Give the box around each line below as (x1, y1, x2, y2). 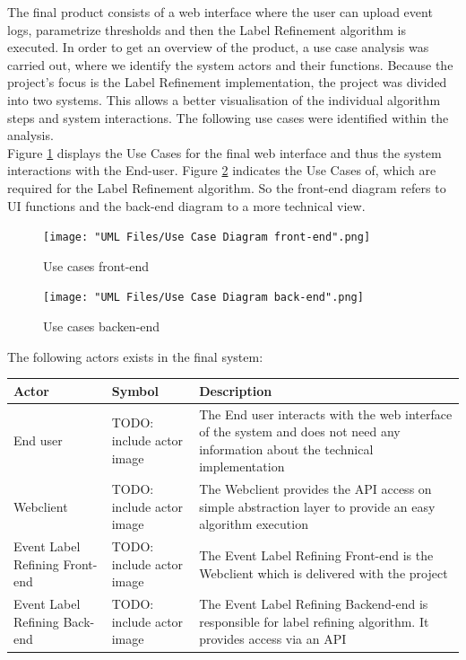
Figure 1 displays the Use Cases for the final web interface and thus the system (7, 143, 442, 162)
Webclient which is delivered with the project (199, 563, 448, 582)
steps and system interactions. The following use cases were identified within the (7, 108, 449, 127)
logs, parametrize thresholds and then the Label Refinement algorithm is (7, 20, 406, 39)
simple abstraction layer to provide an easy (199, 497, 436, 515)
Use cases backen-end (43, 317, 160, 336)
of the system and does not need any (199, 422, 401, 441)
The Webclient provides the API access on (199, 480, 432, 498)
